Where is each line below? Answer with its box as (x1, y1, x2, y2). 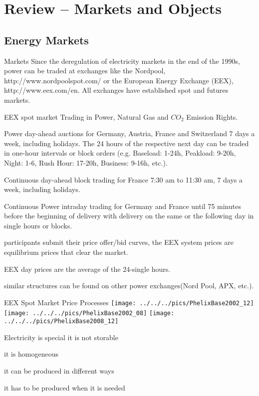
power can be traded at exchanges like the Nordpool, (4, 65, 166, 76)
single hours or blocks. (4, 220, 72, 230)
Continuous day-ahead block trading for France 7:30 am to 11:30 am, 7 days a (4, 174, 243, 185)
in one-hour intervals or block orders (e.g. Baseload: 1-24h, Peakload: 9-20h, (4, 148, 236, 158)
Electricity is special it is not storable (4, 332, 118, 342)
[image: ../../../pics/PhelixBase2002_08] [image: (4, 309, 175, 317)
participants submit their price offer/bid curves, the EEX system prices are (4, 237, 234, 247)
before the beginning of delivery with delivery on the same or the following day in (4, 210, 254, 221)
